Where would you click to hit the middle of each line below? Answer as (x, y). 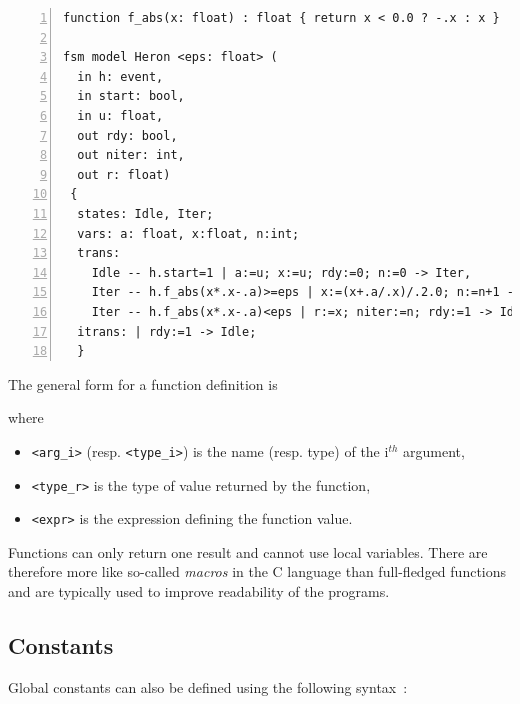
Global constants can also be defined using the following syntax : (208, 686)
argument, (434, 450)
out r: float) (124, 174)
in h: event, (120, 76)
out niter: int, (131, 155)
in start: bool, (131, 96)
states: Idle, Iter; (145, 213)
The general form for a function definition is (143, 383)
